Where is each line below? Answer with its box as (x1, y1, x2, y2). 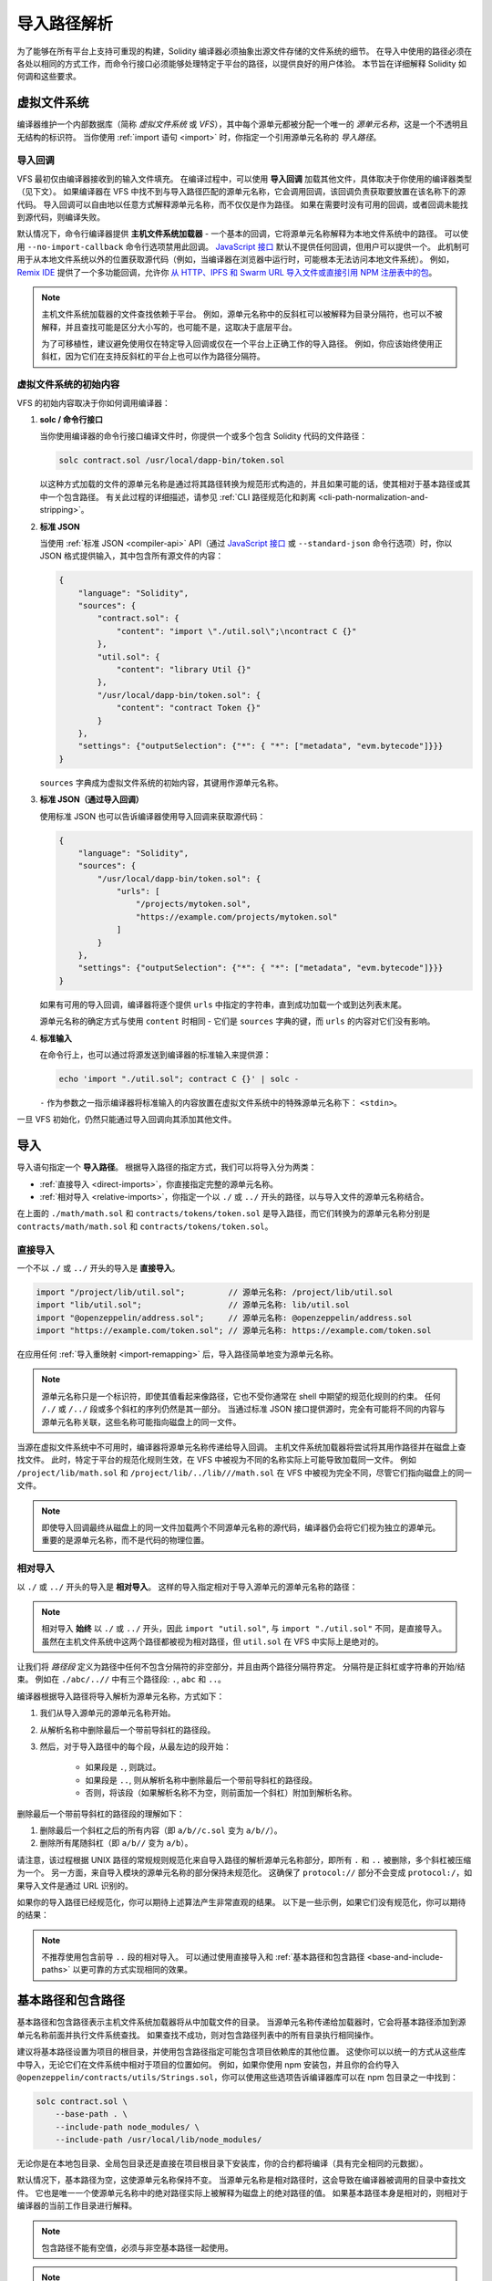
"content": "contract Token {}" (116, 703, 261, 713)
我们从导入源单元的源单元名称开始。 (39, 1707, 176, 1719)
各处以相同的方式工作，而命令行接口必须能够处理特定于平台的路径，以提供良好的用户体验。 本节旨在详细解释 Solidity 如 (16, 57, 466, 68)
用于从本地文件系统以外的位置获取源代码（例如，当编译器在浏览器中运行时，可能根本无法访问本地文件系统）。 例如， (16, 254, 455, 265)
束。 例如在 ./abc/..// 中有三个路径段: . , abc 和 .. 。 (16, 1674, 227, 1685)
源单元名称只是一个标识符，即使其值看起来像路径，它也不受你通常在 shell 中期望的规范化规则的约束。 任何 (41, 1390, 441, 1401)
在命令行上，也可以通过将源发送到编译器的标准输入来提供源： (39, 1049, 272, 1060)
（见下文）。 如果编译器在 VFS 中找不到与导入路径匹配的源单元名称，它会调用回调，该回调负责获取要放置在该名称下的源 (16, 186, 466, 197)
